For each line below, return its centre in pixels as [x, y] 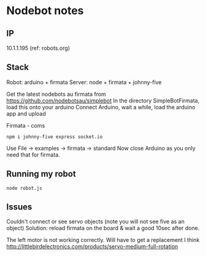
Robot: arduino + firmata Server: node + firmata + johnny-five [84, 82]
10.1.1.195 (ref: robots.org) [38, 48]
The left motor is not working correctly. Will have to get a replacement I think [103, 240]
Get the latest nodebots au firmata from [56, 94]
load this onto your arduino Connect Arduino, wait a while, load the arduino [101, 107]
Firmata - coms [26, 125]
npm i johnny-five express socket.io [55, 137]
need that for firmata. [33, 155]
